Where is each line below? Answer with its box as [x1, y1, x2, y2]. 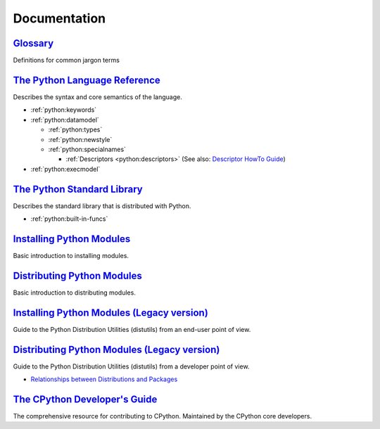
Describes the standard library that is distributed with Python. [13, 201, 191, 210]
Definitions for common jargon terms [13, 56, 120, 65]
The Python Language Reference [13, 74, 161, 86]
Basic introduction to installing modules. [13, 251, 129, 260]
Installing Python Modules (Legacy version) [13, 307, 209, 319]
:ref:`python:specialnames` [48, 145, 127, 153]
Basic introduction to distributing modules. [13, 288, 137, 297]
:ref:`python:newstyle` [48, 135, 113, 143]
